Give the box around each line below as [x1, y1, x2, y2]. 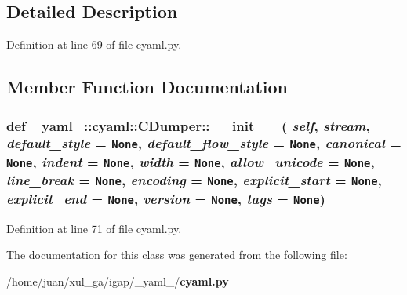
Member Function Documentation [6, 75, 289, 99]
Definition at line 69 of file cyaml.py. [6, 36, 182, 53]
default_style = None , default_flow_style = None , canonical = [6, 133, 402, 153]
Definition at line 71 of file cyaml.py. [6, 220, 182, 236]
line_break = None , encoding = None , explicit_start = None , [6, 170, 382, 190]
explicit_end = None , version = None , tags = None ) [6, 188, 325, 208]
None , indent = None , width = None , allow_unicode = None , [6, 151, 375, 171]
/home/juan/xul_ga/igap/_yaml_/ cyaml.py [6, 272, 229, 289]
